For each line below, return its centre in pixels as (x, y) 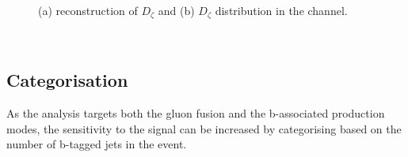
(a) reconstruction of (88, 10)
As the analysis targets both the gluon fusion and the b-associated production (196, 113)
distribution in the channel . (281, 10)
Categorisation (67, 80)
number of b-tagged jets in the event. (97, 144)
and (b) (176, 10)
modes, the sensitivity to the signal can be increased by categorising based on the (204, 128)
